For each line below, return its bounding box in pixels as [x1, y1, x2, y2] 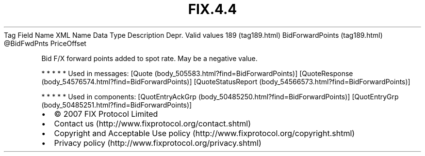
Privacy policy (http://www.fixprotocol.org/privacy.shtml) [54, 138, 262, 148]
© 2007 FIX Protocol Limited [54, 109, 158, 119]
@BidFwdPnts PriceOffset [4, 39, 86, 47]
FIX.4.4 [188, 1, 237, 17]
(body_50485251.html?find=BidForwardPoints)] [41, 100, 192, 109]
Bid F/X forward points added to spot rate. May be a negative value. [41, 54, 258, 62]
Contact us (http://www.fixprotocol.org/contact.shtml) [54, 118, 251, 128]
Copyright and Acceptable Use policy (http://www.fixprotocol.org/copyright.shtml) [54, 128, 355, 138]
